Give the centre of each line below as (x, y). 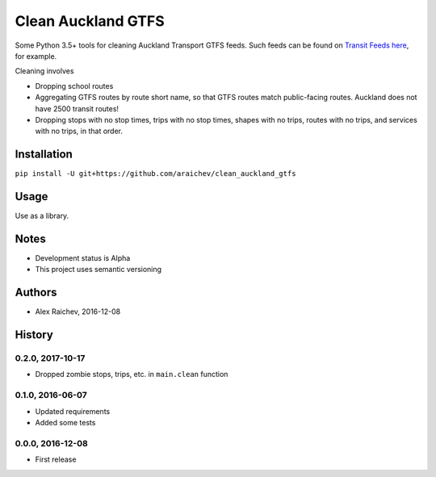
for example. (36, 56)
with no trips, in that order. (79, 131)
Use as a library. (42, 216)
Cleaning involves (44, 71)
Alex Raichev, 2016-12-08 (78, 312)
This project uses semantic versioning (98, 270)
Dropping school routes (74, 86)
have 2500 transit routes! (77, 108)
